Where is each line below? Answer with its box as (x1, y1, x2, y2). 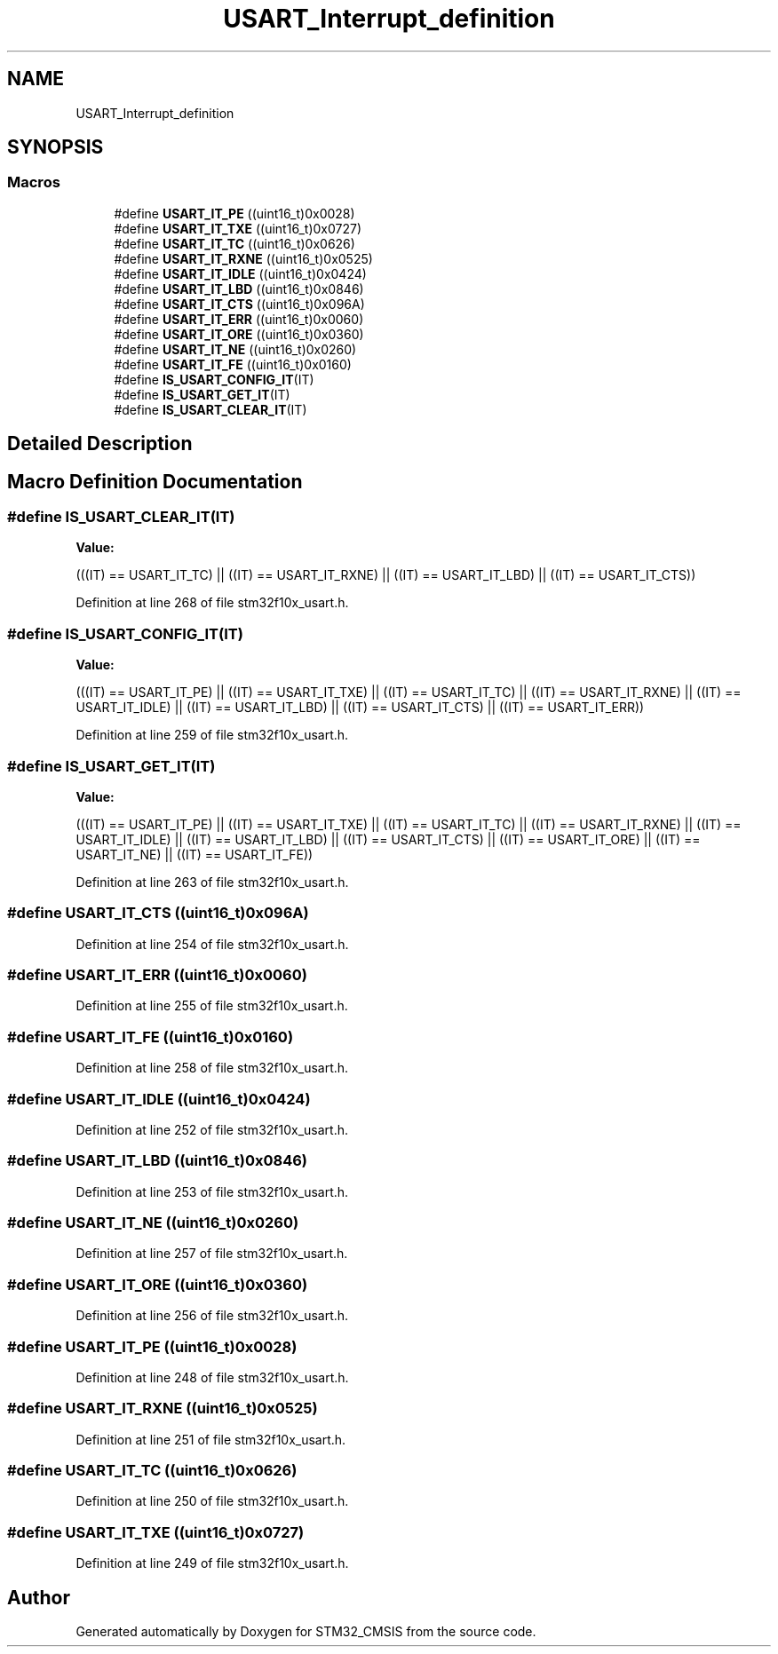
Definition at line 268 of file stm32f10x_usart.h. (75, 595, 349, 611)
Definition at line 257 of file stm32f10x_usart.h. (75, 1246, 348, 1262)
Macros (7, 173, 60, 192)
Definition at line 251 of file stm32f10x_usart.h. (75, 1431, 346, 1447)
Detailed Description (7, 432, 193, 455)
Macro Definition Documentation (7, 470, 303, 493)
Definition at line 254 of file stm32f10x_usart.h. (75, 936, 349, 952)
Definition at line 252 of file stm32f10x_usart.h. (75, 1121, 348, 1137)
